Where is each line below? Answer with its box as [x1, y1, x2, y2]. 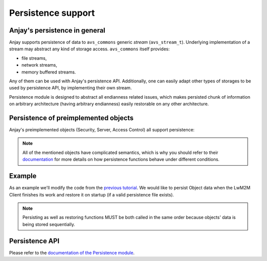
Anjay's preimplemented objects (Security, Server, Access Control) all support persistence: [9, 127, 195, 133]
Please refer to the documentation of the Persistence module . [9, 250, 135, 256]
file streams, [21, 55, 47, 61]
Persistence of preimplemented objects [9, 114, 133, 122]
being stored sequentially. [22, 221, 75, 227]
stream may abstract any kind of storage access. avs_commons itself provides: [9, 46, 170, 52]
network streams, [21, 62, 57, 68]
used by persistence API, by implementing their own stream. [9, 85, 132, 91]
